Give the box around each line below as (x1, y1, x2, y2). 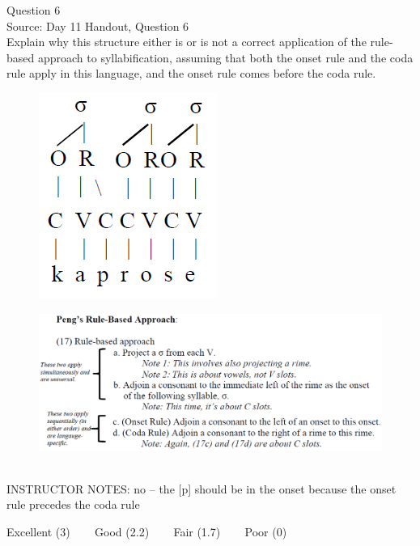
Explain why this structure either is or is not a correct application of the (6, 33, 367, 50)
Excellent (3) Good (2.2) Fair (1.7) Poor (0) (6, 523, 287, 540)
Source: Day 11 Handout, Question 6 (6, 17, 189, 34)
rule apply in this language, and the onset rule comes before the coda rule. (6, 65, 376, 82)
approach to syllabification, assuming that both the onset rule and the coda (37, 49, 414, 66)
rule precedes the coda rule (6, 496, 140, 513)
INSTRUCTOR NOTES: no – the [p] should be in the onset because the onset (6, 480, 397, 497)
